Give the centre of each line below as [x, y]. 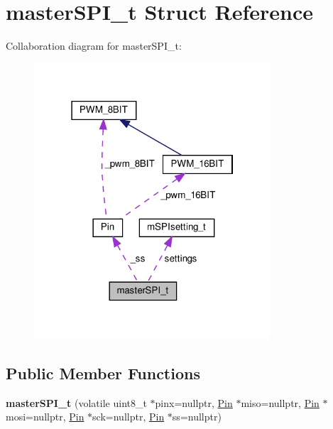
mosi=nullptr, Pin [45, 417]
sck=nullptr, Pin [129, 417]
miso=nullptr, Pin [280, 402]
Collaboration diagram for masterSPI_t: [94, 46]
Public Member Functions [103, 373]
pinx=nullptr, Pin [194, 402]
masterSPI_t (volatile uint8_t [76, 402]
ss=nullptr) [197, 417]
